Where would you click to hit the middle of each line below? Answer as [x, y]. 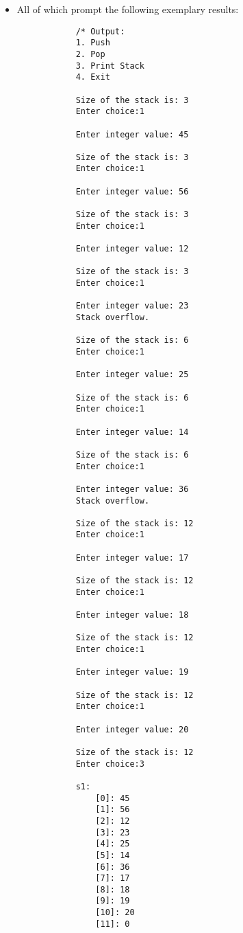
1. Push [93, 43]
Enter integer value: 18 [132, 615]
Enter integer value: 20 [132, 729]
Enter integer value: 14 [132, 432]
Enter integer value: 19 [132, 672]
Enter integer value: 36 [132, 489]
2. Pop [90, 54]
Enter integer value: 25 [132, 375]
